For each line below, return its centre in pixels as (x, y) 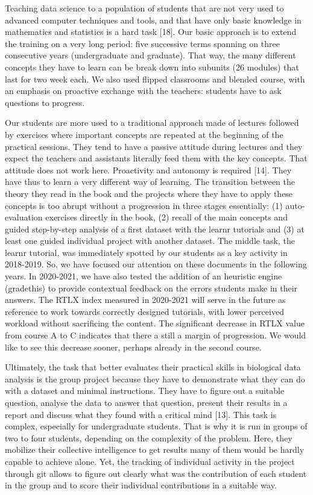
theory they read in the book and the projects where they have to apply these (149, 193)
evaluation (24, 217)
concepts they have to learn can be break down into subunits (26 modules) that (152, 67)
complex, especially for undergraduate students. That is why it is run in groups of (156, 426)
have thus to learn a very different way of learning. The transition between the (150, 182)
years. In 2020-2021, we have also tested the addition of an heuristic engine (144, 276)
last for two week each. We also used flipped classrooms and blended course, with (155, 79)
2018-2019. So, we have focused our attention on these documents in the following (156, 264)
